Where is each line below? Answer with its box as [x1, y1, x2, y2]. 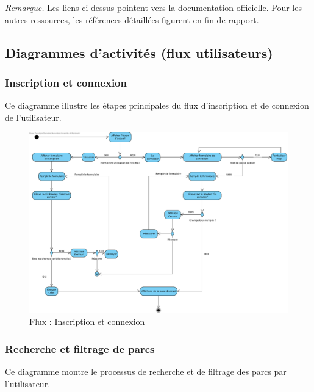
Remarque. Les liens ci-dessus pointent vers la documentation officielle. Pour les [5, 1, 302, 13]
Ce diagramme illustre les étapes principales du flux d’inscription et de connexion [5, 99, 309, 112]
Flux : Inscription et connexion [29, 315, 145, 328]
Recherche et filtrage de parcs [5, 341, 155, 356]
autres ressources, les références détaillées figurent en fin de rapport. [5, 13, 259, 26]
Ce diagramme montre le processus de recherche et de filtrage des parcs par [5, 365, 287, 378]
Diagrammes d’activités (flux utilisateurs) [5, 43, 273, 62]
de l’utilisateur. [5, 111, 62, 123]
